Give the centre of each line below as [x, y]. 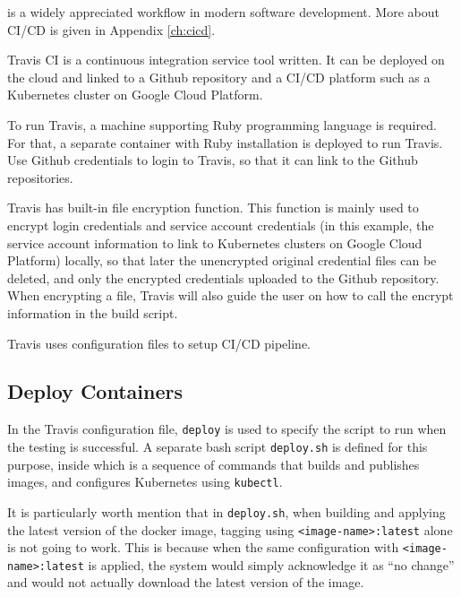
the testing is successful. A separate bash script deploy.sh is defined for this [218, 446]
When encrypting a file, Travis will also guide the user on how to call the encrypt [230, 295]
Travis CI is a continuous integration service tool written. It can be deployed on [226, 60]
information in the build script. [93, 312]
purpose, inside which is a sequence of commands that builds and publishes [213, 464]
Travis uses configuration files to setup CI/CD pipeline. [159, 343]
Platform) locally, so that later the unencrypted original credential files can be [222, 260]
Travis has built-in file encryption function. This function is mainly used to [213, 208]
